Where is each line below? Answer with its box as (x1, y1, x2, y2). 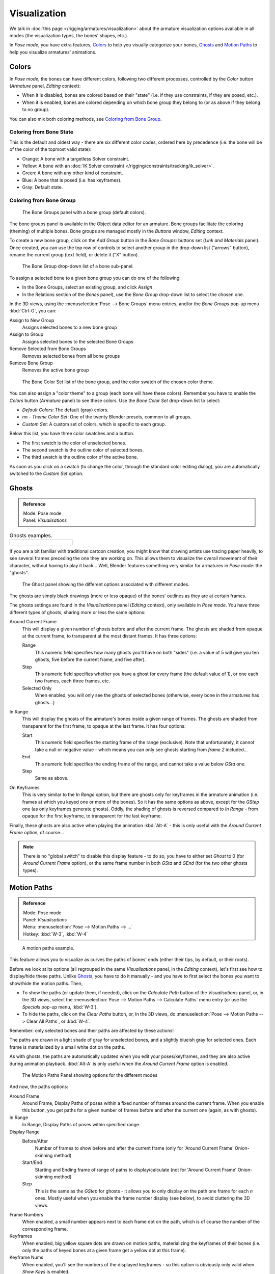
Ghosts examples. (9, 532, 53, 539)
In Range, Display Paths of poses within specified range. (22, 1122, 141, 1128)
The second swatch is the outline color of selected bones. (22, 446, 144, 453)
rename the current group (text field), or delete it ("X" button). (9, 251, 140, 257)
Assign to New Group (9, 317, 54, 323)
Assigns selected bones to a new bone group (22, 324, 117, 331)
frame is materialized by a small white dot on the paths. (9, 1044, 126, 1050)
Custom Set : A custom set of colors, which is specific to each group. (22, 421, 167, 427)
